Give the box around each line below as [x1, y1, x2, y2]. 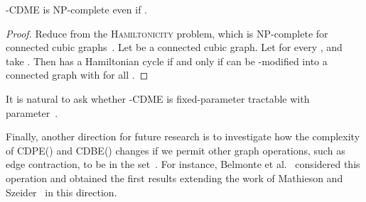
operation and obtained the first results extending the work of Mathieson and [6, 170, 343, 185]
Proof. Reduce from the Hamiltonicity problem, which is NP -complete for [6, 26, 328, 40]
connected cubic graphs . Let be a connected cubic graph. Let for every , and [6, 40, 343, 55]
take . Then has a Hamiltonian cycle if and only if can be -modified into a [6, 53, 328, 68]
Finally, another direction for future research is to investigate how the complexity [6, 129, 360, 144]
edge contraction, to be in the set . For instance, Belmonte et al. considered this [6, 157, 360, 172]
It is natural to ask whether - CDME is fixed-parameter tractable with [6, 91, 310, 106]
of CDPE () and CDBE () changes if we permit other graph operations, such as [6, 142, 345, 157]
